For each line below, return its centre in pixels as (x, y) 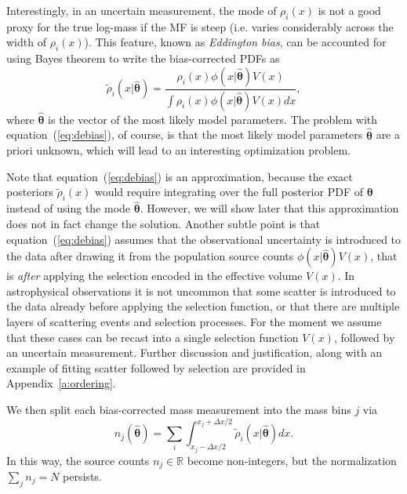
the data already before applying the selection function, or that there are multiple (203, 306)
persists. (82, 476)
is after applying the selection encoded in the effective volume (154, 276)
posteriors (30, 192)
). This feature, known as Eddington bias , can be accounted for (235, 42)
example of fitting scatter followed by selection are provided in (156, 367)
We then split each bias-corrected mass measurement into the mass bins (179, 410)
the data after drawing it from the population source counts (150, 256)
